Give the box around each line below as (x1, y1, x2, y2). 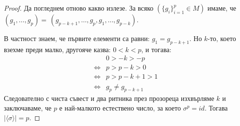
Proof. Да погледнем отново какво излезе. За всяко (4, 3, 154, 13)
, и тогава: (141, 44, 172, 54)
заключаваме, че (4, 102, 52, 112)
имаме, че (207, 3, 237, 13)
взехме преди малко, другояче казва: (4, 44, 111, 54)
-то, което (208, 33, 236, 43)
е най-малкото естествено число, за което (59, 102, 181, 112)
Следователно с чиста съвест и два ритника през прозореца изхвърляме (4, 93, 214, 103)
